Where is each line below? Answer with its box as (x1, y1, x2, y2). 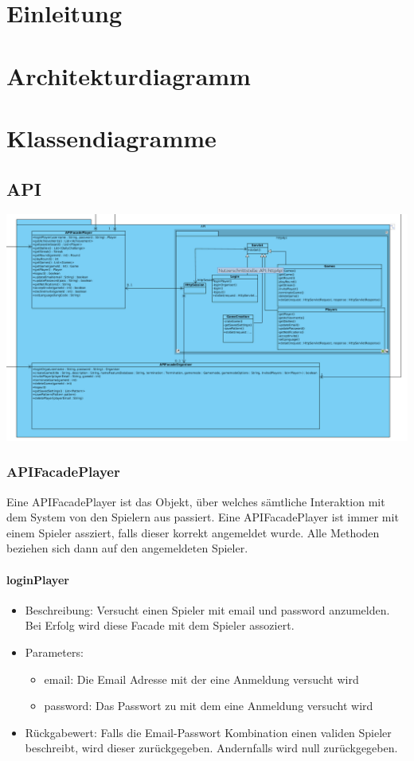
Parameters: (25, 643, 84, 660)
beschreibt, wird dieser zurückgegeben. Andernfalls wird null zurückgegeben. (25, 740, 398, 756)
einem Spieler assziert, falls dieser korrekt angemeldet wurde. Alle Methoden (6, 524, 380, 541)
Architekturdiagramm (6, 59, 251, 92)
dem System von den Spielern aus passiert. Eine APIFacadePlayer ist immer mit (6, 509, 399, 525)
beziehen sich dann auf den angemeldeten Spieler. (6, 540, 248, 556)
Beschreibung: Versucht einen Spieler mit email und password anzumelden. (25, 601, 390, 618)
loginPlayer (6, 571, 69, 587)
